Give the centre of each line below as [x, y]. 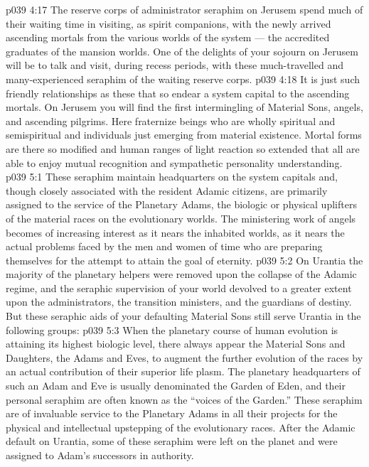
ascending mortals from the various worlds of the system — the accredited [168, 37]
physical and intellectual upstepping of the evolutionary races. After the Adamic [181, 427]
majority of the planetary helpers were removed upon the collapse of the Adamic [181, 274]
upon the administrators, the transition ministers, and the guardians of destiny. [179, 302]
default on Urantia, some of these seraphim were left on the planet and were [172, 441]
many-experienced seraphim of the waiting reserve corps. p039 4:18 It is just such [183, 79]
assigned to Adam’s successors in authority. [100, 455]
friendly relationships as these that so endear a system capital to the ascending [178, 93]
